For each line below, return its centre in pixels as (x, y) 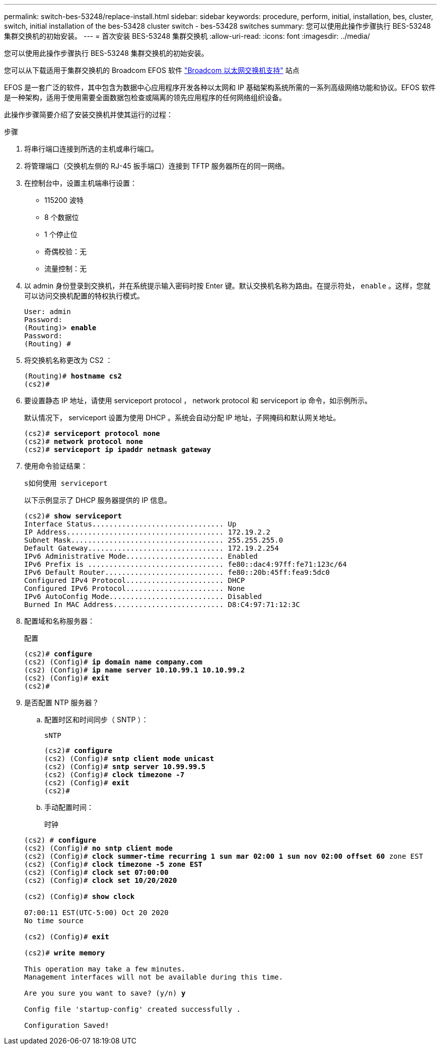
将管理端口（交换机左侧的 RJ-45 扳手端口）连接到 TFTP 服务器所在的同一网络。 (157, 166)
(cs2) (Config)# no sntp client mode (99, 848)
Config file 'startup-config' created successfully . (132, 1009)
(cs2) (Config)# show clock (80, 896)
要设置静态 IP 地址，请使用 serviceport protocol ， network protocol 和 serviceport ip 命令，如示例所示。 (198, 400)
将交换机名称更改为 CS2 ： (68, 360)
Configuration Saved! (67, 1025)
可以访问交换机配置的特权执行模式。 (84, 296)
